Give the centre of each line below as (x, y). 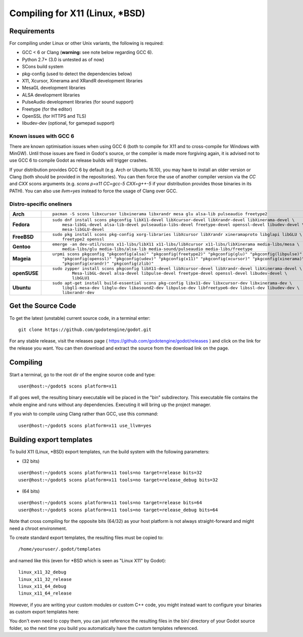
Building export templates (51, 440)
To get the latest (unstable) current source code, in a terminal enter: (80, 318)
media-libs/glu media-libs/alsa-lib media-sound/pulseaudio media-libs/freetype (157, 249)
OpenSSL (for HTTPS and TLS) (54, 116)
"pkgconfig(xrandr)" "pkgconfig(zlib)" (108, 263)
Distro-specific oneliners (41, 204)
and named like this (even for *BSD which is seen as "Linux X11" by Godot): (88, 560)
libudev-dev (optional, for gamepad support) (68, 123)
